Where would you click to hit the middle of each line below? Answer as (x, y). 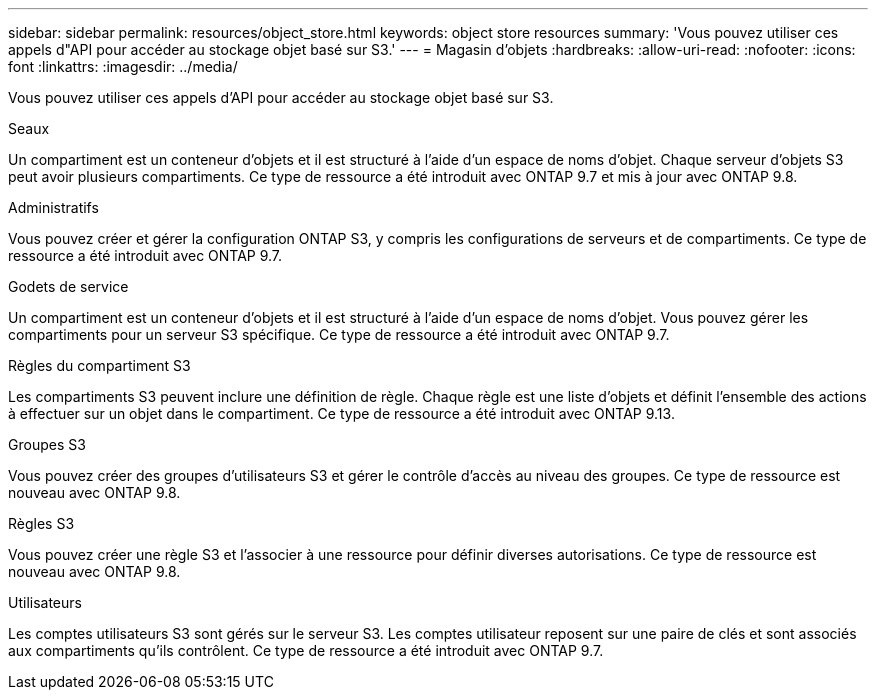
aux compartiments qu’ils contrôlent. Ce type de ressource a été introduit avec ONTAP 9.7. (306, 650)
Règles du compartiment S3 (99, 365)
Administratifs (53, 207)
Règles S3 (41, 523)
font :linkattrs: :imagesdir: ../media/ (123, 66)
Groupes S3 (47, 444)
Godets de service (68, 286)
